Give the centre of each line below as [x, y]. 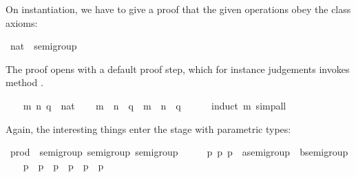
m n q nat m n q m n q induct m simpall [155, 105]
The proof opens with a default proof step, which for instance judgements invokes [178, 69]
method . [24, 82]
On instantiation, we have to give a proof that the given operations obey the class [178, 9]
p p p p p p [63, 165]
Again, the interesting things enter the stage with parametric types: [148, 128]
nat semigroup [43, 46]
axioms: [22, 22]
